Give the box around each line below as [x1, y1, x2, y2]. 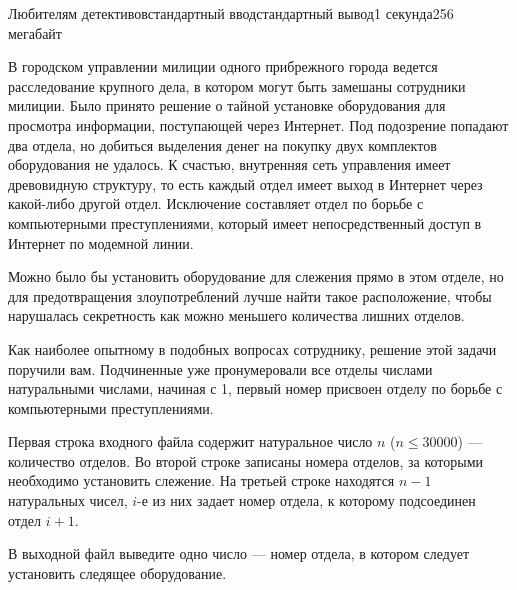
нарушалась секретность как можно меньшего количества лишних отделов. [8, 305, 465, 326]
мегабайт [8, 22, 62, 43]
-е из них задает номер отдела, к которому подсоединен [137, 490, 476, 511]
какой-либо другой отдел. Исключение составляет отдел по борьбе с [8, 193, 424, 214]
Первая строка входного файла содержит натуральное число [8, 431, 373, 452]
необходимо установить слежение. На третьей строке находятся [8, 470, 395, 491]
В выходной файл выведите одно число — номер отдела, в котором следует [8, 543, 470, 564]
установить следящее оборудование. [8, 562, 227, 583]
